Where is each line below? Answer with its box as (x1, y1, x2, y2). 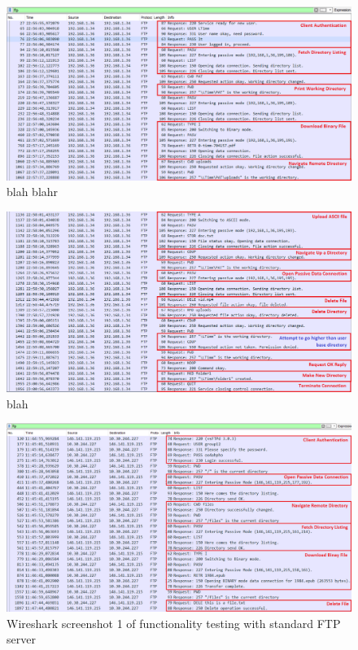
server (7, 630, 36, 648)
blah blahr (7, 183, 59, 200)
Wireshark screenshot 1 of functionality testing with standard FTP (7, 614, 341, 631)
